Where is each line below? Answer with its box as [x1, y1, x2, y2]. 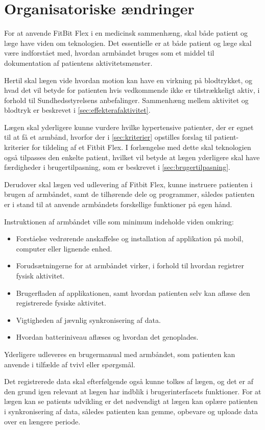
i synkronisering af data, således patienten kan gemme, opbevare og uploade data [4, 406, 258, 416]
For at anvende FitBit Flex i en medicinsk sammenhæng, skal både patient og [4, 28, 248, 38]
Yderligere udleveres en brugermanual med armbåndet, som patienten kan [4, 348, 235, 359]
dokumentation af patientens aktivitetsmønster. [4, 57, 153, 68]
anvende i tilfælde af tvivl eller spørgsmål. [4, 359, 135, 369]
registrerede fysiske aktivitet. [16, 297, 106, 308]
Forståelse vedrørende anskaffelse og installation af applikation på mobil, [16, 233, 244, 244]
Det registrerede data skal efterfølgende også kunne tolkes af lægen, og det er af [4, 376, 253, 387]
